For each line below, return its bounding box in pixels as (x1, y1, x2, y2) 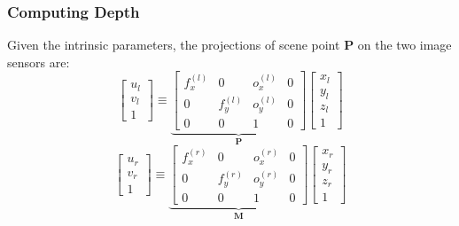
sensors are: (7, 52, 70, 71)
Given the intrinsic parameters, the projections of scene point (7, 35, 340, 54)
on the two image (357, 35, 452, 54)
